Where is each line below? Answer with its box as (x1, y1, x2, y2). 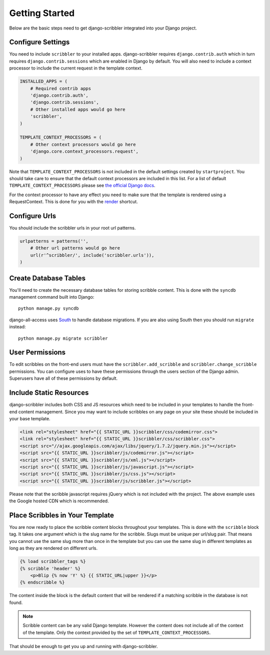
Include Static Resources (9, 388, 89, 397)
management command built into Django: (9, 294, 94, 300)
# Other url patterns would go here (30, 245, 120, 251)
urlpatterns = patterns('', (19, 238, 88, 244)
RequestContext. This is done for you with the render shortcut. (9, 199, 138, 205)
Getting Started (9, 8, 75, 19)
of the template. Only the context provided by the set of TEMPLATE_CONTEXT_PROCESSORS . (22, 629, 211, 635)
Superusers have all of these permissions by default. (9, 375, 118, 381)
